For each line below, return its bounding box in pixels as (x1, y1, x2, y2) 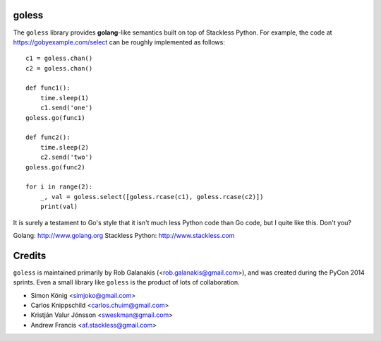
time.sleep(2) (40, 143, 90, 151)
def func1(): (25, 84, 71, 92)
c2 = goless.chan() (25, 64, 93, 72)
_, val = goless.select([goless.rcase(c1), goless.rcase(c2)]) (40, 193, 264, 201)
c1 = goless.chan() (25, 54, 93, 63)
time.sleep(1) (40, 94, 90, 102)
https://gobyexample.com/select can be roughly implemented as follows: (13, 37, 225, 46)
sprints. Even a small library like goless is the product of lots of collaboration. (13, 278, 240, 287)
